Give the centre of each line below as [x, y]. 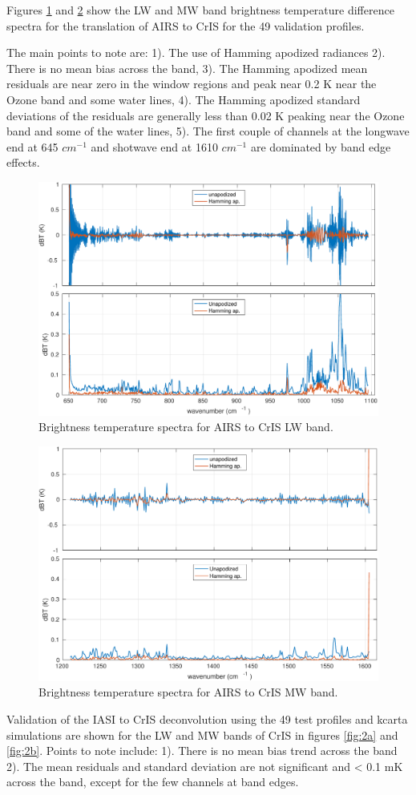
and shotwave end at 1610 [154, 146]
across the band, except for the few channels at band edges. [153, 782]
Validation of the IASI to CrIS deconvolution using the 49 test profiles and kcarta [207, 718]
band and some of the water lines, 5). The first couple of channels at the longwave [208, 131]
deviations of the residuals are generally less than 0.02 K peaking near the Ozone [206, 115]
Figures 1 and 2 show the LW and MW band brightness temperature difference [200, 10]
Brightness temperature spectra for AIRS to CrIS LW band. [186, 427]
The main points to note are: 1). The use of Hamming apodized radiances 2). [196, 52]
